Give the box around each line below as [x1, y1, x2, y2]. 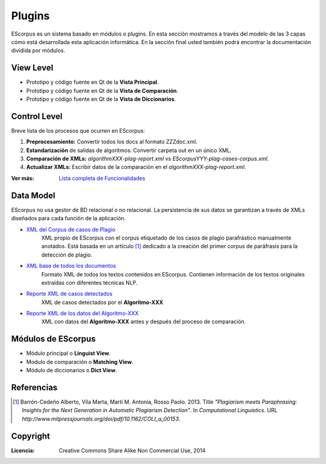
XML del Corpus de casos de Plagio [26, 226, 116, 233]
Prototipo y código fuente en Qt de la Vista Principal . [26, 78, 159, 86]
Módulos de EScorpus [11, 334, 96, 344]
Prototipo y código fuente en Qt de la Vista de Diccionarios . [26, 95, 176, 103]
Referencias [11, 382, 58, 392]
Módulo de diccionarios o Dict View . [26, 367, 117, 374]
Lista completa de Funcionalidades [59, 174, 145, 182]
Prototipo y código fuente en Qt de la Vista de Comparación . [26, 87, 179, 94]
